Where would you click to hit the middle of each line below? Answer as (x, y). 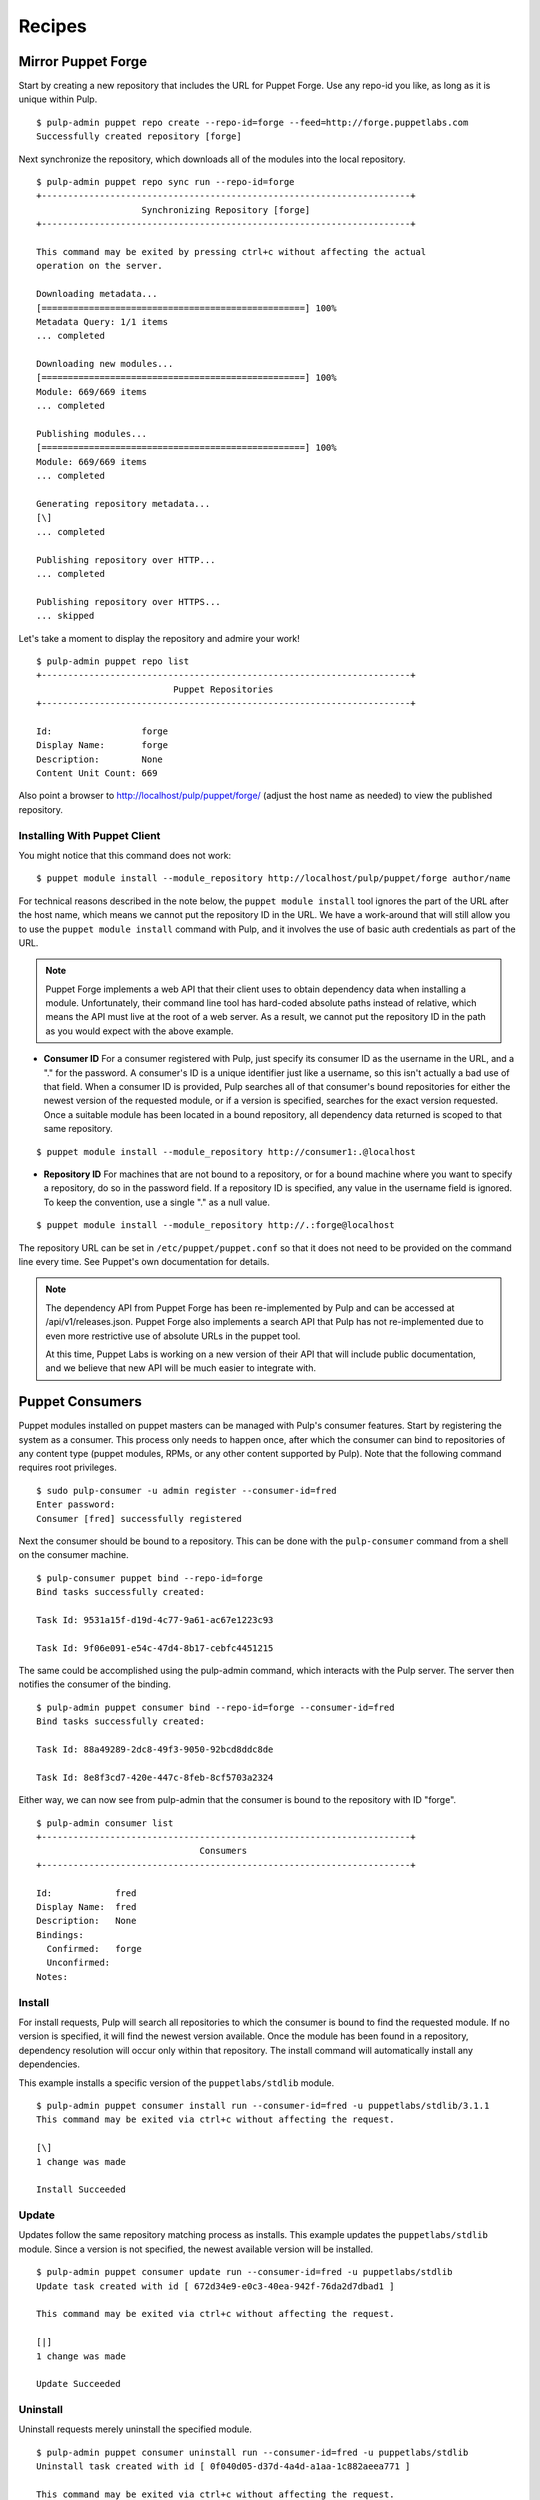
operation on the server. (100, 266)
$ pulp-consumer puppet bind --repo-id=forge (150, 1578)
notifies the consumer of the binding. (95, 1684)
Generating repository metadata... (123, 503)
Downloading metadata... (97, 294)
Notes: (52, 1976)
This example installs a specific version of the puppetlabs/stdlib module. (176, 2082)
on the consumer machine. (73, 1555)
